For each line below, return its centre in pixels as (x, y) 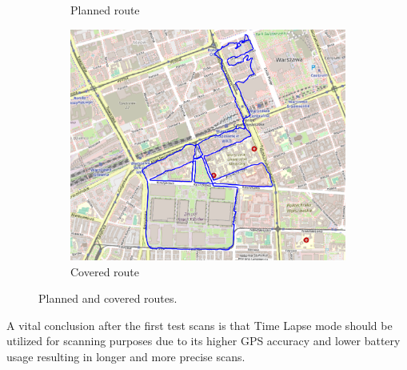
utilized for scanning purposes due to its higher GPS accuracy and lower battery (203, 341)
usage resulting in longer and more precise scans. (126, 356)
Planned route (105, 10)
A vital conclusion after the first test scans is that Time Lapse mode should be (200, 325)
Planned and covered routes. (108, 298)
